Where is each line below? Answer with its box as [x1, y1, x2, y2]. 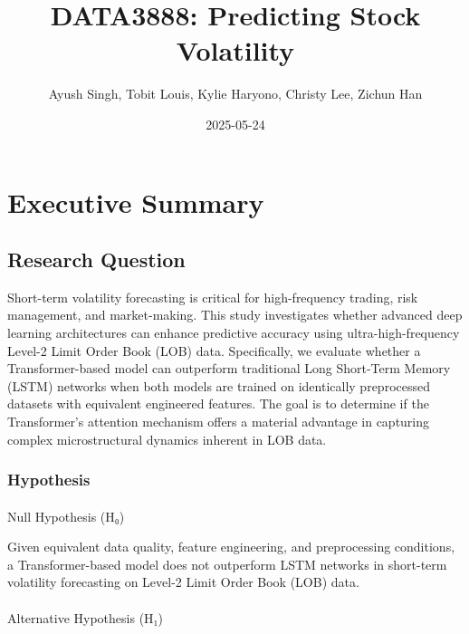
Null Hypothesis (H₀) [7, 506, 125, 525]
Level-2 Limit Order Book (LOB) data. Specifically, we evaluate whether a [7, 341, 421, 360]
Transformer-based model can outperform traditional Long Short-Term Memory [7, 359, 451, 378]
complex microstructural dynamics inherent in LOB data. [7, 429, 327, 448]
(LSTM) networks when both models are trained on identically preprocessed [7, 376, 430, 395]
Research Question [7, 245, 186, 274]
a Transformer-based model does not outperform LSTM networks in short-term [7, 554, 447, 573]
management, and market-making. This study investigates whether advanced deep [7, 305, 463, 324]
